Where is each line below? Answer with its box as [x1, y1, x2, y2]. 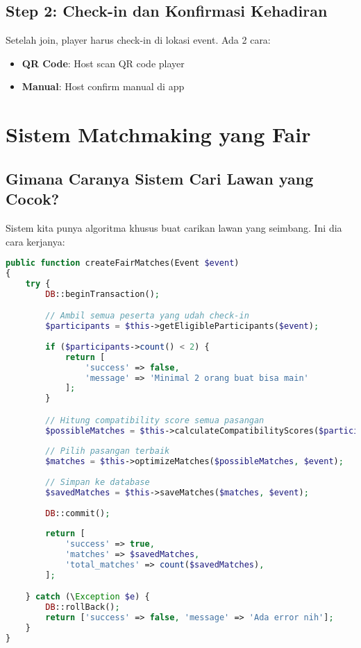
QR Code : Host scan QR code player [22, 56, 185, 70]
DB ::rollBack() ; [45, 602, 120, 613]
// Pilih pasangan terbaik [45, 446, 170, 457]
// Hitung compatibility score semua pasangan [45, 415, 265, 425]
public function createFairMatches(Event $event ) [6, 258, 240, 268]
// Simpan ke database [45, 477, 150, 488]
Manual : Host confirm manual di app [22, 79, 185, 94]
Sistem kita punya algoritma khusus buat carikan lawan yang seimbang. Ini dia [6, 220, 342, 235]
